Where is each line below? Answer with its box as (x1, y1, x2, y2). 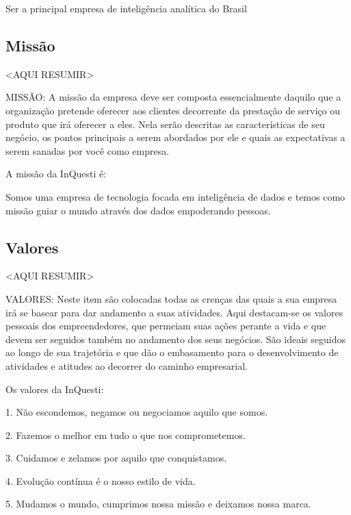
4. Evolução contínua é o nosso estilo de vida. (5, 473, 196, 488)
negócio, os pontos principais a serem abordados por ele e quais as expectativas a (5, 130, 346, 145)
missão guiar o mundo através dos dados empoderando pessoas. (5, 203, 271, 217)
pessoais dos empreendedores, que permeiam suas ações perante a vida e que (5, 318, 326, 333)
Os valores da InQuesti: (5, 381, 104, 396)
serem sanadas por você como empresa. (5, 143, 170, 158)
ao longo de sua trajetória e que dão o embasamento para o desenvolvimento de (5, 345, 339, 360)
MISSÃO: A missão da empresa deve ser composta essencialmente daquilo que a (5, 90, 341, 104)
